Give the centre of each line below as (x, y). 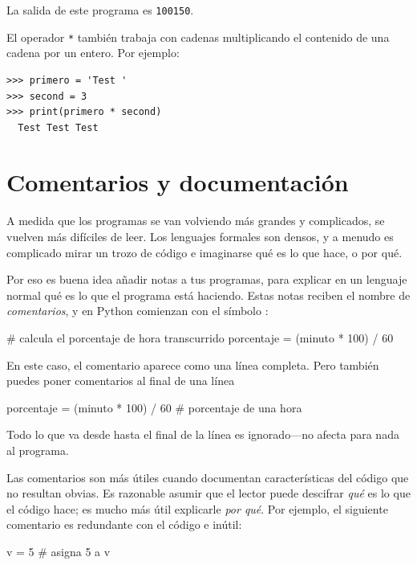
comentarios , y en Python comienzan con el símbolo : (138, 311)
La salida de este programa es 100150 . (100, 10)
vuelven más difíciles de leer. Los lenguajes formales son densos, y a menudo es (200, 236)
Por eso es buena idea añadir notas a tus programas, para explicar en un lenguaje (207, 279)
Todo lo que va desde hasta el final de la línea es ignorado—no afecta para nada (203, 434)
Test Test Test (58, 127)
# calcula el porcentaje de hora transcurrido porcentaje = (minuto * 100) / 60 (200, 337)
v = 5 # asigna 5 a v (59, 551)
